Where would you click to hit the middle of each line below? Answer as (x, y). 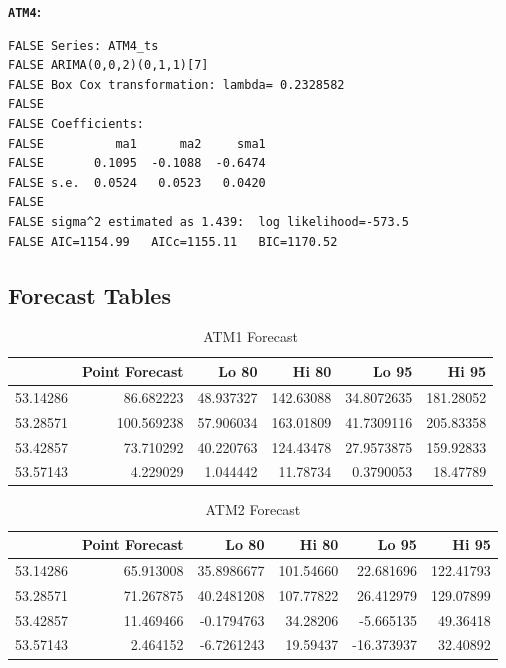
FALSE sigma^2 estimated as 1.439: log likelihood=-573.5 (208, 222)
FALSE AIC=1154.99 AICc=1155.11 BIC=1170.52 (173, 241)
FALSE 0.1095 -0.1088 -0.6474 (137, 163)
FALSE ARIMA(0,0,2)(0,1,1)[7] (108, 65)
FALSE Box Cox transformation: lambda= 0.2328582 (176, 84)
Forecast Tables (89, 294)
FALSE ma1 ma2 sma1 (137, 143)
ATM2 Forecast (253, 509)
